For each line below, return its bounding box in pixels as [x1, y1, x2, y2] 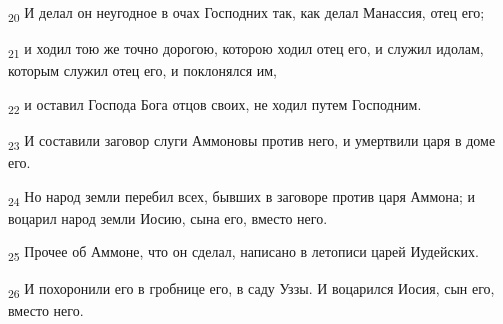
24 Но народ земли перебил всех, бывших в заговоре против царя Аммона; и [8, 185, 476, 209]
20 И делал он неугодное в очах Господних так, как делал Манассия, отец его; [8, 2, 485, 25]
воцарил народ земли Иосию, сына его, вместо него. [8, 207, 328, 228]
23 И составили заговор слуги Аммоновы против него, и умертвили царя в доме [8, 129, 496, 153]
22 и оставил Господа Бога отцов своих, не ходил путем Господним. [8, 93, 422, 117]
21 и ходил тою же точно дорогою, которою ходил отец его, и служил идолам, [8, 38, 484, 61]
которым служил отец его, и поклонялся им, [8, 60, 277, 81]
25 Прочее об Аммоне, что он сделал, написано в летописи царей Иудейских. [8, 241, 479, 265]
